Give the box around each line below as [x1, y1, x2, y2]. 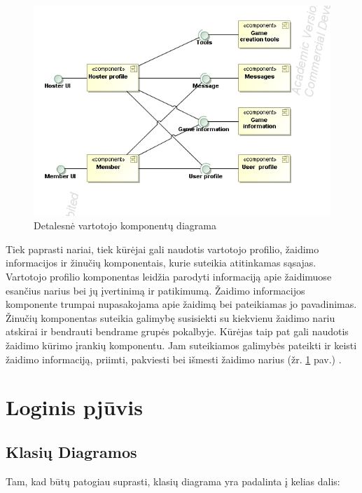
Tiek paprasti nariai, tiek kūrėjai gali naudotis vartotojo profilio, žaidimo [6, 241, 319, 256]
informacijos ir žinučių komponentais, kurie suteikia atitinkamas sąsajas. [6, 255, 316, 270]
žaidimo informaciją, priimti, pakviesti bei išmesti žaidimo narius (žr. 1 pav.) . [6, 351, 342, 366]
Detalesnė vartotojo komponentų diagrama [34, 218, 216, 233]
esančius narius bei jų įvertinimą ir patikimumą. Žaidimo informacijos [6, 283, 305, 297]
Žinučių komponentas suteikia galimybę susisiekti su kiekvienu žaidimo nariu [6, 310, 335, 325]
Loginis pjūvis [6, 393, 143, 421]
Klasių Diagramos [6, 440, 137, 462]
